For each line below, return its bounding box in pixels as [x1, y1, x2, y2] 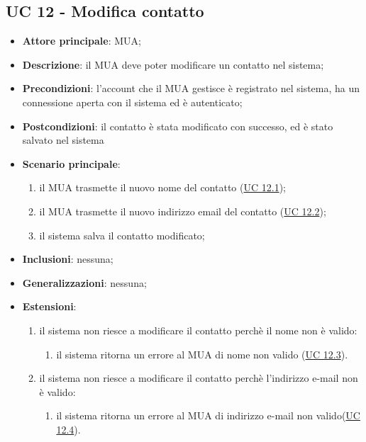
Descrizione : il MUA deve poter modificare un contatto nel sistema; [22, 57, 324, 72]
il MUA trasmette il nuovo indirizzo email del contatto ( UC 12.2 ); [39, 203, 326, 218]
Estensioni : [22, 299, 77, 314]
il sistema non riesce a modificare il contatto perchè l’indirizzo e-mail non [39, 370, 358, 385]
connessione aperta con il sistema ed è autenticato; [22, 94, 243, 109]
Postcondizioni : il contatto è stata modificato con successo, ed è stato [22, 118, 333, 133]
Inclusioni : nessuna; [22, 251, 113, 266]
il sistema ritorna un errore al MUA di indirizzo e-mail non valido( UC [56, 408, 360, 423]
